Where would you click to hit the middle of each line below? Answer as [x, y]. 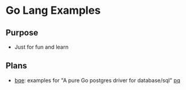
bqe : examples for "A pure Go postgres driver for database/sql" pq [97, 80]
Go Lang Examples [53, 10]
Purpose [22, 33]
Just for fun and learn [41, 47]
